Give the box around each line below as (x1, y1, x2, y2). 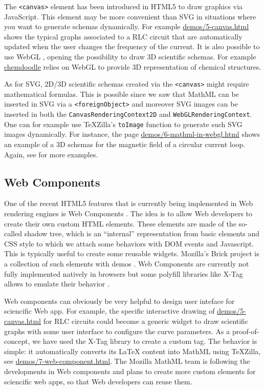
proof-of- (232, 325, 259, 336)
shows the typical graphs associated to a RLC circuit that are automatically (4, 31, 242, 42)
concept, (4, 336, 30, 346)
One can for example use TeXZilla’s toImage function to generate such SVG (4, 118, 242, 129)
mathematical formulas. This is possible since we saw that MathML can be (4, 88, 239, 99)
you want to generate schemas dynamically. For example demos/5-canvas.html (4, 21, 249, 32)
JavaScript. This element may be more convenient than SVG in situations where (4, 11, 256, 22)
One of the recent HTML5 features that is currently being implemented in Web (4, 198, 253, 209)
